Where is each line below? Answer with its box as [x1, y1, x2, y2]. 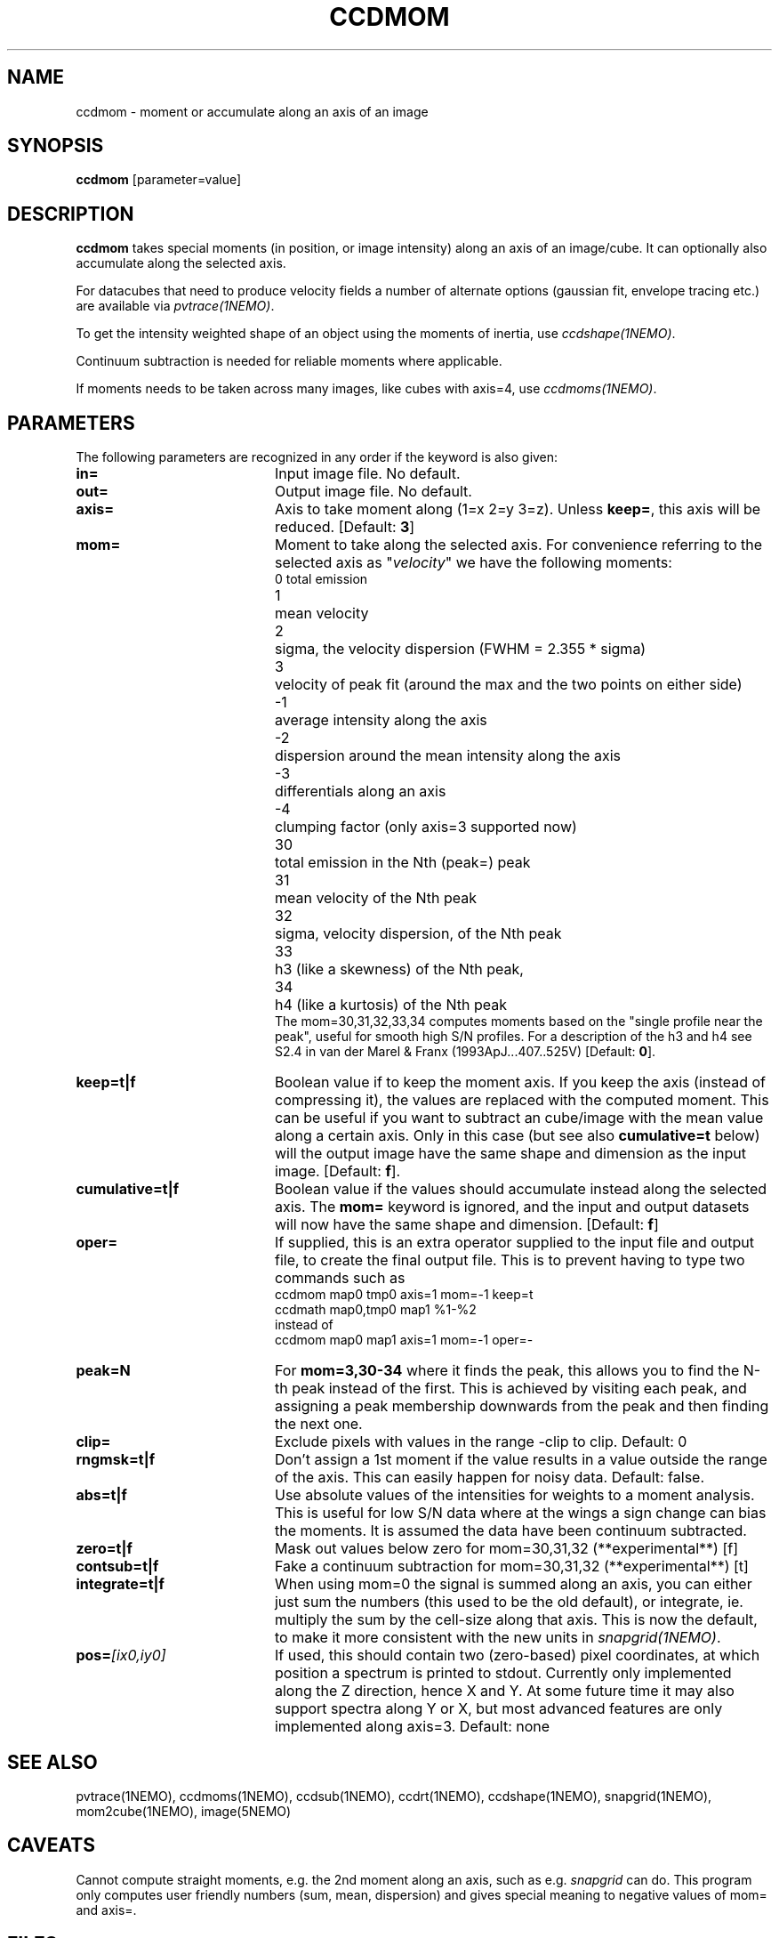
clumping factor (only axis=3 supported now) [275, 818, 577, 836]
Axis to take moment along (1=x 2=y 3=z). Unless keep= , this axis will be [274, 500, 761, 519]
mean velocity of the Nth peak [275, 889, 478, 908]
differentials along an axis [275, 782, 446, 801]
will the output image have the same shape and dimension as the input [274, 1144, 746, 1163]
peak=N [76, 1361, 131, 1380]
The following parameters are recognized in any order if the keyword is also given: [76, 449, 558, 465]
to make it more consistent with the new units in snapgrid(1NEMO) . [274, 1628, 721, 1647]
